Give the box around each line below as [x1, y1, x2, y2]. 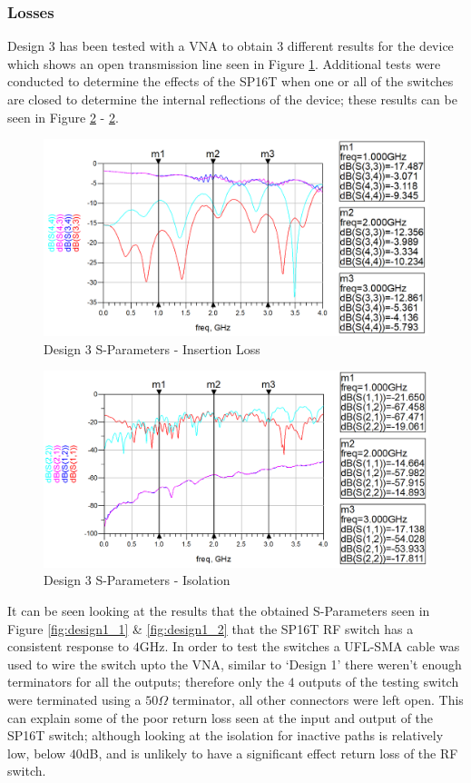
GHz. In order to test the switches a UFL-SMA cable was [139, 637, 460, 656]
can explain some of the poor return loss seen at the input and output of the [7, 708, 434, 727]
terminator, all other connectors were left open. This [172, 690, 464, 709]
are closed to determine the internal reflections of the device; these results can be [7, 90, 457, 108]
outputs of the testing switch [299, 672, 459, 691]
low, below [7, 743, 66, 762]
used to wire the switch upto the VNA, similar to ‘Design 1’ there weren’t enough [7, 654, 462, 673]
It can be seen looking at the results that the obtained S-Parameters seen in [7, 601, 430, 620]
